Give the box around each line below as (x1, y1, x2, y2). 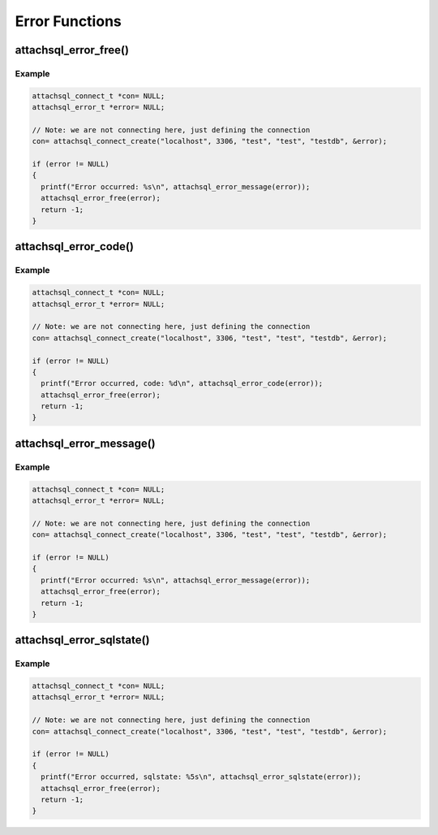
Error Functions (15, 12, 122, 30)
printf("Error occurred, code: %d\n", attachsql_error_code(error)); (41, 379, 324, 388)
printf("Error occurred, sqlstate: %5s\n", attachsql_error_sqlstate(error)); (41, 772, 362, 781)
